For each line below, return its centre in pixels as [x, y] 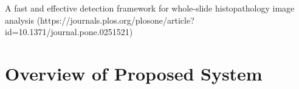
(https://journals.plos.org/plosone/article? [115, 20]
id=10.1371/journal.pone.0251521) [69, 32]
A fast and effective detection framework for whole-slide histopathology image [150, 8]
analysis [19, 20]
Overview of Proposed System [134, 73]
